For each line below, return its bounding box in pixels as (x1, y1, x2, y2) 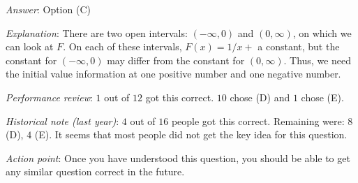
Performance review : (6, 89, 93, 104)
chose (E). (301, 89, 344, 104)
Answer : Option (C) (6, 2, 91, 16)
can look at (6, 39, 54, 54)
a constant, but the (258, 39, 340, 54)
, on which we (292, 25, 352, 40)
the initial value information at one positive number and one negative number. (6, 66, 341, 81)
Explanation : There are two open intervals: (6, 25, 188, 40)
